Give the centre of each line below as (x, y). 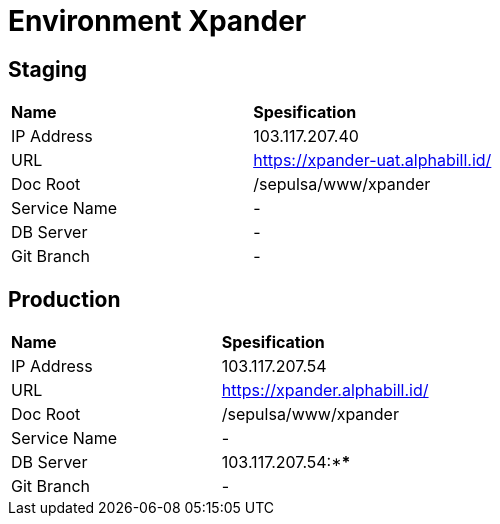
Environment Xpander (157, 21)
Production (64, 299)
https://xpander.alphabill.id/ (325, 390)
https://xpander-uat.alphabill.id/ (372, 160)
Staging (48, 69)
